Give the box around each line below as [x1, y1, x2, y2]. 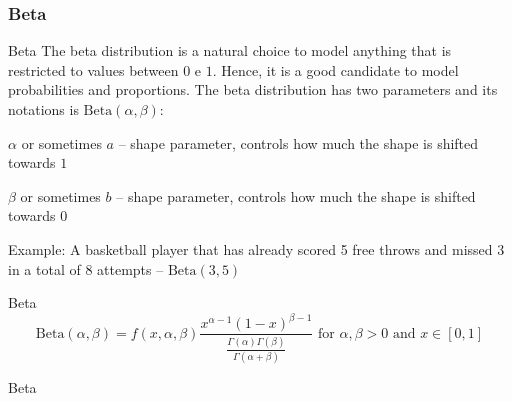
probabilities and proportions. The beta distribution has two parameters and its [8, 79, 498, 100]
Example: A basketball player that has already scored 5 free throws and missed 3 [8, 238, 505, 259]
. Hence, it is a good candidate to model [212, 59, 459, 80]
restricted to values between [8, 59, 179, 80]
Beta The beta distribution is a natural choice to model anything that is [8, 40, 452, 61]
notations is [8, 99, 79, 119]
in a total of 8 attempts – [8, 258, 164, 279]
